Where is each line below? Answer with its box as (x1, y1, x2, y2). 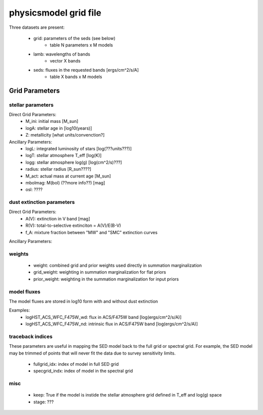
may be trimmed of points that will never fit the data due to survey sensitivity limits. (9, 350, 176, 356)
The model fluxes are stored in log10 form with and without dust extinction (9, 298, 158, 304)
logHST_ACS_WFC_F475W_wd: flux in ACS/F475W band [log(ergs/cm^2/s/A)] (25, 314, 182, 320)
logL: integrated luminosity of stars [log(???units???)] (25, 146, 132, 151)
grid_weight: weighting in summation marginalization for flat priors (33, 269, 167, 275)
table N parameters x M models (50, 42, 113, 48)
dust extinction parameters (9, 199, 75, 206)
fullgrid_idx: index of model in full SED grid (33, 361, 119, 367)
